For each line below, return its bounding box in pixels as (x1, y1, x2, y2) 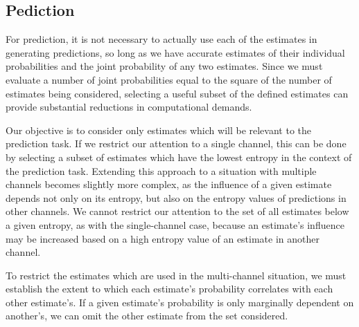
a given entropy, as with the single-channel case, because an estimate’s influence (6, 217, 344, 232)
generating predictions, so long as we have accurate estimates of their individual (6, 45, 345, 59)
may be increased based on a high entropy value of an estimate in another (6, 231, 319, 245)
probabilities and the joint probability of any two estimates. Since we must (6, 59, 323, 73)
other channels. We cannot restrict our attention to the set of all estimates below (6, 204, 349, 218)
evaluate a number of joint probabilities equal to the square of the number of (6, 72, 332, 86)
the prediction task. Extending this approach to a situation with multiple (6, 163, 317, 178)
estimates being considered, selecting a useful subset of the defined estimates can (6, 86, 349, 100)
